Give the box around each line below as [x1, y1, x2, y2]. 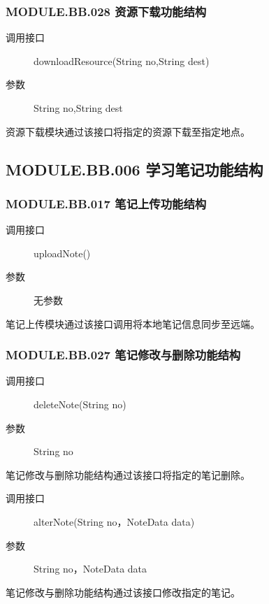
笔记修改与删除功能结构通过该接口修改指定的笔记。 [6, 584, 240, 599]
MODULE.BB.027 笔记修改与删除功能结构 [6, 346, 241, 364]
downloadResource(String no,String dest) [34, 53, 210, 68]
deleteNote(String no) [34, 396, 126, 411]
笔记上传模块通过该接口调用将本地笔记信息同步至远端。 [6, 316, 260, 331]
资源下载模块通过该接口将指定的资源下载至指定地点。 [6, 124, 250, 138]
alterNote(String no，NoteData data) [34, 514, 195, 528]
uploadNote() [34, 245, 91, 260]
